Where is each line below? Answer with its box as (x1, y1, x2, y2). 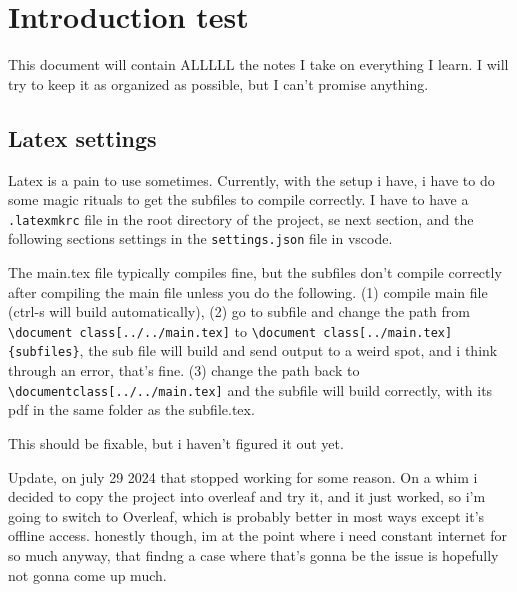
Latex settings (8, 122, 157, 153)
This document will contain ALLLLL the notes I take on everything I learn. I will (8, 54, 509, 75)
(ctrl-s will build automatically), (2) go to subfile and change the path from (8, 301, 470, 322)
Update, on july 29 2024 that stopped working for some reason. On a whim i (8, 466, 478, 487)
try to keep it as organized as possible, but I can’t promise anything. (8, 73, 429, 94)
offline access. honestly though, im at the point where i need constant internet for (8, 525, 507, 546)
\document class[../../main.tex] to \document (8, 320, 317, 341)
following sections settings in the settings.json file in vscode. (8, 228, 393, 249)
